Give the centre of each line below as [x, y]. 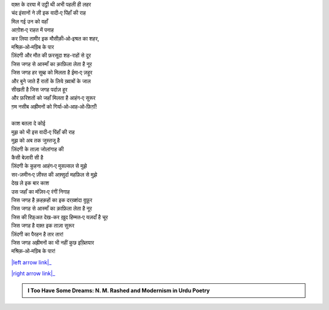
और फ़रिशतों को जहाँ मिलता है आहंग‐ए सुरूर [53, 98]
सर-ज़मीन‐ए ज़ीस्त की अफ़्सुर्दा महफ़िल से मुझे [54, 174]
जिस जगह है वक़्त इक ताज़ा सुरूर [43, 226]
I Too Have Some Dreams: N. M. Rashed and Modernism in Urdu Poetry [119, 290]
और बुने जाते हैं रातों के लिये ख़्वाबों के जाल [51, 81]
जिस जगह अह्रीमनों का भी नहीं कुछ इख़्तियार [53, 243]
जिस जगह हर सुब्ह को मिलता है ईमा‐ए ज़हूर [52, 72]
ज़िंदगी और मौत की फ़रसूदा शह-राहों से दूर [51, 55]
